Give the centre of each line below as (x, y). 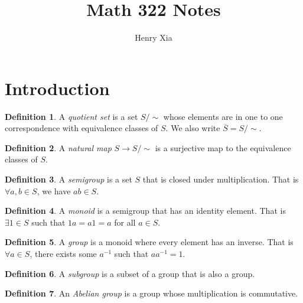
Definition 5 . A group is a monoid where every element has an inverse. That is (149, 242)
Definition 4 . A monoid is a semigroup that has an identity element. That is (145, 211)
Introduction (57, 88)
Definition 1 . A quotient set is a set (71, 116)
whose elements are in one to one (223, 116)
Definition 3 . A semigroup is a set (69, 179)
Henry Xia (154, 38)
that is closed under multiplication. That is (221, 179)
